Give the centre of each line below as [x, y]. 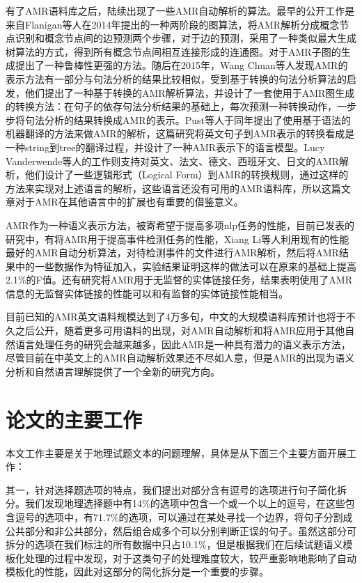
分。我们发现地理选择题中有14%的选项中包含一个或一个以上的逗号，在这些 [175, 503]
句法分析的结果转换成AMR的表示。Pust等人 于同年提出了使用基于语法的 [188, 119]
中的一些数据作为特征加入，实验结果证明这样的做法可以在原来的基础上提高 [186, 266]
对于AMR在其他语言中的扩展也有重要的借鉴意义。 [129, 202]
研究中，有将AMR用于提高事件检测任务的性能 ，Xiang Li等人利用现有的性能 [178, 239]
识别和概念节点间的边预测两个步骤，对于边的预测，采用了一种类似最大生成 [186, 38]
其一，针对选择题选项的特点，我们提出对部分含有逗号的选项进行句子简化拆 [176, 489]
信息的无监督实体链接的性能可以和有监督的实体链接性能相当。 [147, 293]
